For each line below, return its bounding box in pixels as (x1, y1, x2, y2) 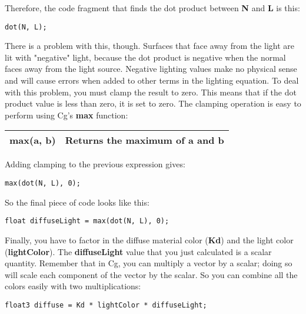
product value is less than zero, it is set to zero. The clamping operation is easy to (5, 97, 301, 110)
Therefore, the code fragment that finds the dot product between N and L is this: (5, 2, 300, 14)
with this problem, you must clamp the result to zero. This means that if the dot (5, 85, 297, 98)
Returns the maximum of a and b (65, 133, 224, 147)
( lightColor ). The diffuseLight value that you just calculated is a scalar (5, 245, 272, 257)
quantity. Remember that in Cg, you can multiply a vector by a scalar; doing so (5, 257, 292, 269)
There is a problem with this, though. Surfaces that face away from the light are (5, 39, 294, 52)
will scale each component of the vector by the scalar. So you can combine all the (5, 268, 298, 280)
